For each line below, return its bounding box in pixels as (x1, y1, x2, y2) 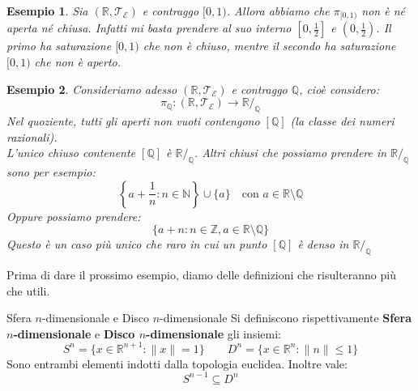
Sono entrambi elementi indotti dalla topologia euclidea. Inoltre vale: (6, 355, 348, 372)
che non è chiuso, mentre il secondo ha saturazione (143, 37, 396, 54)
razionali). (6, 128, 58, 145)
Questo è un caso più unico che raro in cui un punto (6, 236, 267, 253)
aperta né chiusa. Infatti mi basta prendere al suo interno (6, 19, 292, 36)
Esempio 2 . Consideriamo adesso (6, 80, 177, 97)
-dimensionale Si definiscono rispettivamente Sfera (160, 309, 412, 326)
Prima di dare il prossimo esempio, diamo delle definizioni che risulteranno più (6, 266, 396, 283)
